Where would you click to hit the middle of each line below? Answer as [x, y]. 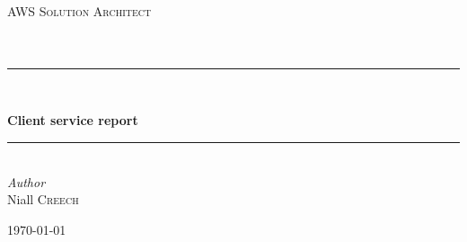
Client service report [73, 120]
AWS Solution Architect [79, 11]
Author [26, 181]
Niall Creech [43, 199]
